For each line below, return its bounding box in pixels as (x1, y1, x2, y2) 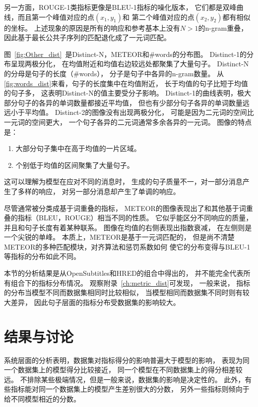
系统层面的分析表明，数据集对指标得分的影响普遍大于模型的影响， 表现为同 (4, 355, 250, 365)
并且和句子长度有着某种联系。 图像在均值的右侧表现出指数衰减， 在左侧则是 (4, 222, 252, 232)
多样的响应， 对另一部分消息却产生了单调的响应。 (17, 186, 180, 196)
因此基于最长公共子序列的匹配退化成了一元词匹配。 (4, 32, 171, 43)
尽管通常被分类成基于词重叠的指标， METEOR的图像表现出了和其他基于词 (4, 203, 246, 213)
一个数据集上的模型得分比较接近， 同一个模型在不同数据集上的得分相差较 (4, 364, 243, 375)
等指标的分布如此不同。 (4, 251, 80, 261)
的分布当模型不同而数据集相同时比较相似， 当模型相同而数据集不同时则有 (4, 287, 243, 298)
